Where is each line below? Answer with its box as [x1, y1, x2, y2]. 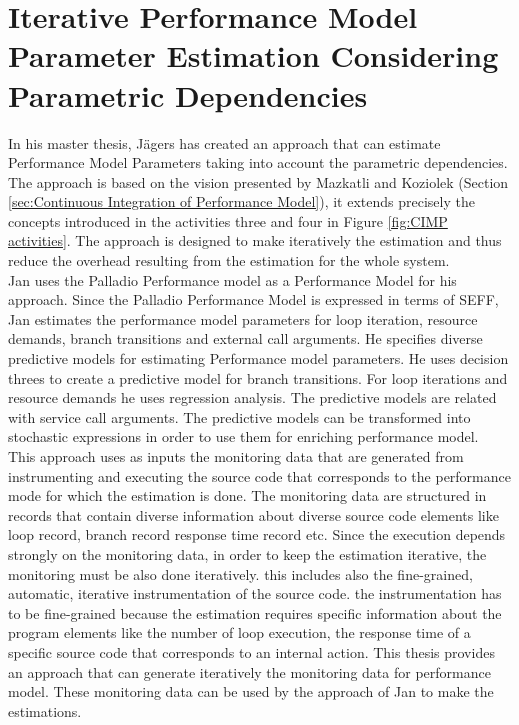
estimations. [8, 700, 82, 721]
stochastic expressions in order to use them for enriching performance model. [8, 426, 479, 447]
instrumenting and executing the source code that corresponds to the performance [8, 465, 511, 486]
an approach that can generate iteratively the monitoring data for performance [8, 661, 491, 682]
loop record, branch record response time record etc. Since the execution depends [8, 524, 506, 545]
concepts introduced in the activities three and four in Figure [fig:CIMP [8, 210, 448, 231]
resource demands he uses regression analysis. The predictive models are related [8, 387, 497, 408]
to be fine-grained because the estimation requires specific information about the [8, 602, 502, 623]
